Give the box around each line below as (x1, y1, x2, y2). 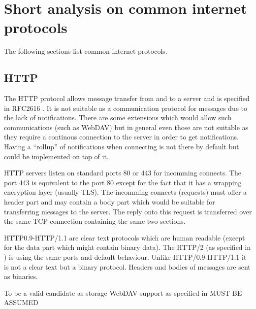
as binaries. (4, 271, 38, 281)
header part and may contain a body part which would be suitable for (4, 197, 215, 207)
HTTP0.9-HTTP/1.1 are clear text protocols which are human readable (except (4, 232, 245, 242)
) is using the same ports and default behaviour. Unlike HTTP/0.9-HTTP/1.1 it (4, 252, 247, 262)
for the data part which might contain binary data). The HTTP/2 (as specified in (4, 242, 251, 252)
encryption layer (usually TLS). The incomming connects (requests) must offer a (4, 187, 247, 197)
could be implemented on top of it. (4, 151, 109, 161)
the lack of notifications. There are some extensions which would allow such (4, 112, 232, 123)
